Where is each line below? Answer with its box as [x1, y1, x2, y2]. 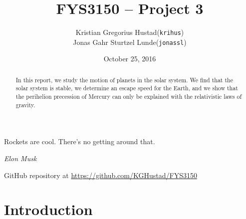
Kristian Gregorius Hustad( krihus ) [75, 27, 184, 37]
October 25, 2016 [103, 53, 156, 64]
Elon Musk [4, 153, 37, 164]
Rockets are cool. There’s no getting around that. [4, 136, 155, 147]
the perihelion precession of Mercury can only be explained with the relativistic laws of [15, 92, 242, 101]
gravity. [15, 100, 35, 109]
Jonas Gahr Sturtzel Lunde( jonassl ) [73, 36, 187, 47]
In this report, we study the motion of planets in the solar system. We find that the [15, 75, 233, 84]
